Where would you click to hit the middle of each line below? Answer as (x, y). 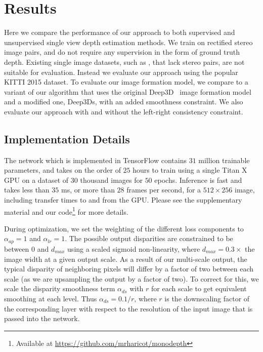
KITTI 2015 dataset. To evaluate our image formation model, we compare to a (126, 82)
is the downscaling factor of (207, 298)
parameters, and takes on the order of (62, 170)
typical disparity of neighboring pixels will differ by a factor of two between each (129, 269)
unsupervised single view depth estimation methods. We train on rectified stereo (128, 42)
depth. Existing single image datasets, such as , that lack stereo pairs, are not (124, 62)
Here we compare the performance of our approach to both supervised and (120, 32)
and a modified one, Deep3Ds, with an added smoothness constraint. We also (124, 102)
